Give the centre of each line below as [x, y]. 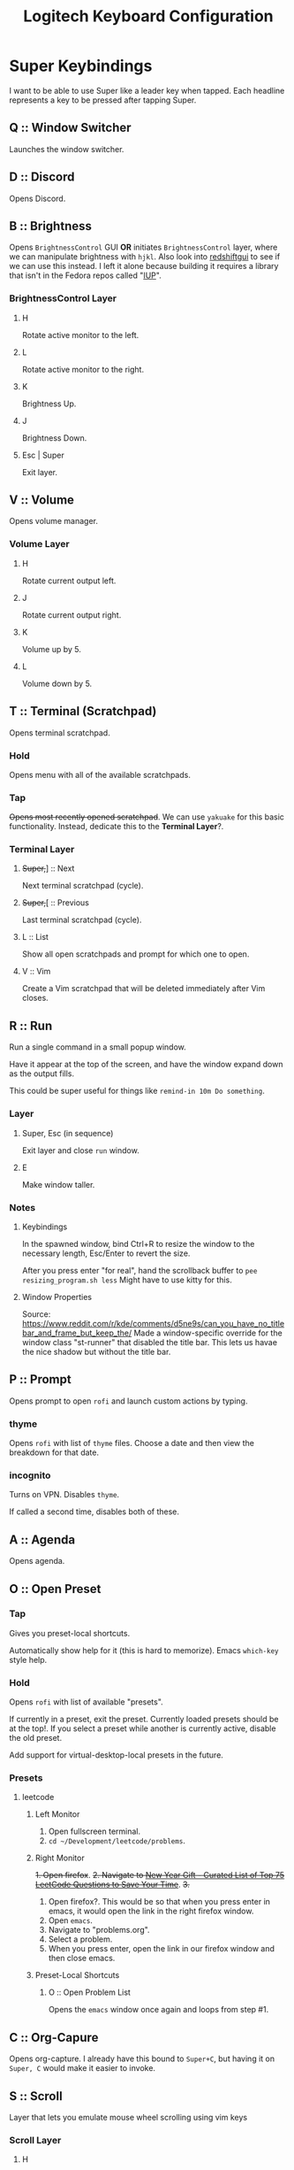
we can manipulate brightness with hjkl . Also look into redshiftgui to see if [145, 257]
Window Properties [57, 1297]
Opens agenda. [37, 1561]
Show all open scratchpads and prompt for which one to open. [136, 954]
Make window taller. [58, 1184]
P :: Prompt [41, 1379]
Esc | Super [43, 455]
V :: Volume [42, 500]
